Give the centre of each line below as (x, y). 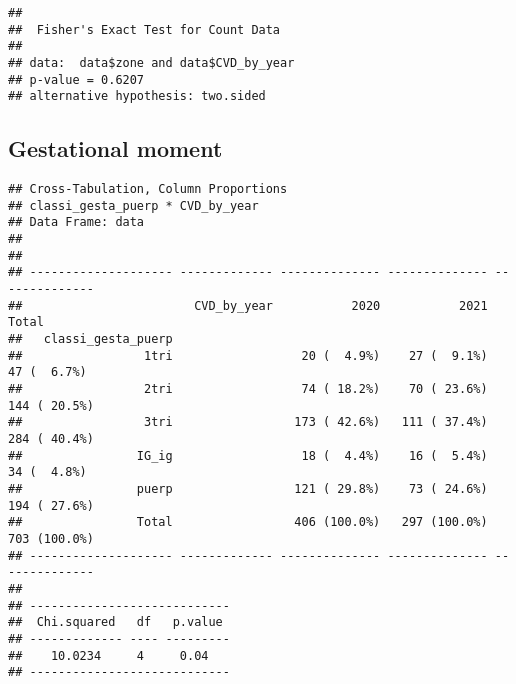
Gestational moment (115, 148)
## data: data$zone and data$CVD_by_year (151, 62)
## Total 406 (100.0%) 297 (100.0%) (248, 522)
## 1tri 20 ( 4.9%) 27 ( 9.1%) (248, 355)
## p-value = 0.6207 (76, 79)
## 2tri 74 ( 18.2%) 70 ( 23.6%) (248, 389)
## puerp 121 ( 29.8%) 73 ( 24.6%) (248, 488)
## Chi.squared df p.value (115, 622)
